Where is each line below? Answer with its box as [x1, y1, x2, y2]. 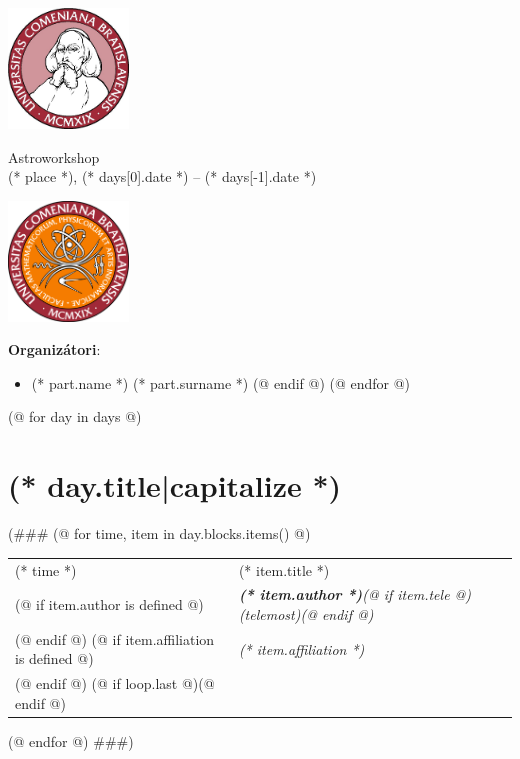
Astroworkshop [8, 146, 100, 167]
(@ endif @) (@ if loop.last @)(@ [15, 673, 215, 694]
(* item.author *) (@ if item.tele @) [238, 584, 472, 605]
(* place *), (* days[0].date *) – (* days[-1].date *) [8, 166, 317, 187]
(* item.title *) [238, 559, 330, 580]
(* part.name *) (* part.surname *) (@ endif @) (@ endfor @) [31, 372, 411, 393]
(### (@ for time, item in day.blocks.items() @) [8, 523, 311, 544]
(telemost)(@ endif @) [238, 603, 374, 624]
